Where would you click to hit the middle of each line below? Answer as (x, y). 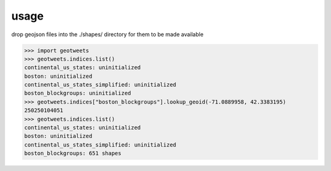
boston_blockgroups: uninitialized (78, 93)
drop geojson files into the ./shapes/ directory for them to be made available (107, 34)
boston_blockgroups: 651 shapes (73, 154)
